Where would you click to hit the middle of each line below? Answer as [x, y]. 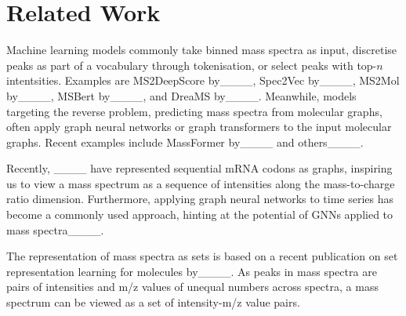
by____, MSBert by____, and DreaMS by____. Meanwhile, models [181, 95]
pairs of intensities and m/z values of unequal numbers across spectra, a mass [192, 287]
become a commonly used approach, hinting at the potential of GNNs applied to [200, 214]
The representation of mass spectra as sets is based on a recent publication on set [202, 256]
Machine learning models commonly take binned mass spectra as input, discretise [202, 50]
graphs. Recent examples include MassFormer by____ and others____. [185, 142]
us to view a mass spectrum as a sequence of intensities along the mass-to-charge [201, 183]
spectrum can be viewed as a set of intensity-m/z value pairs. [153, 302]
